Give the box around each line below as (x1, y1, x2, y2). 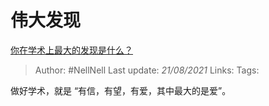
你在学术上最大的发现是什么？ (10, 44, 133, 56)
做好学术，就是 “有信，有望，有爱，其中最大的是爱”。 (10, 84, 232, 96)
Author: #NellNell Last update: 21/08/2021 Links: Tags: (34, 64, 260, 76)
